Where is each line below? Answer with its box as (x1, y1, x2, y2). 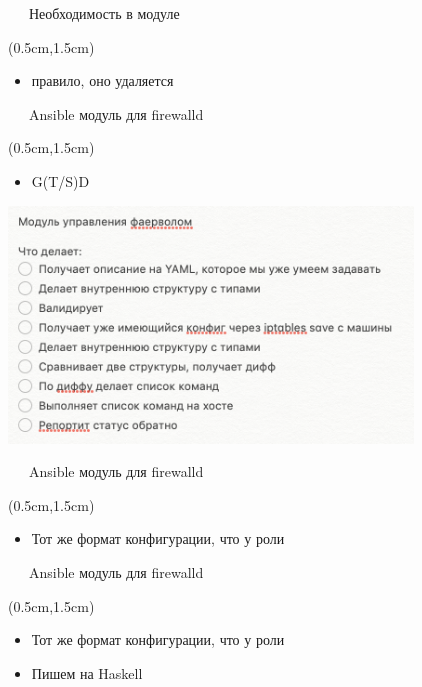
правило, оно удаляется (31, 70, 174, 91)
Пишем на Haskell (31, 662, 143, 683)
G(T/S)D (31, 170, 90, 191)
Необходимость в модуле (28, 3, 180, 23)
